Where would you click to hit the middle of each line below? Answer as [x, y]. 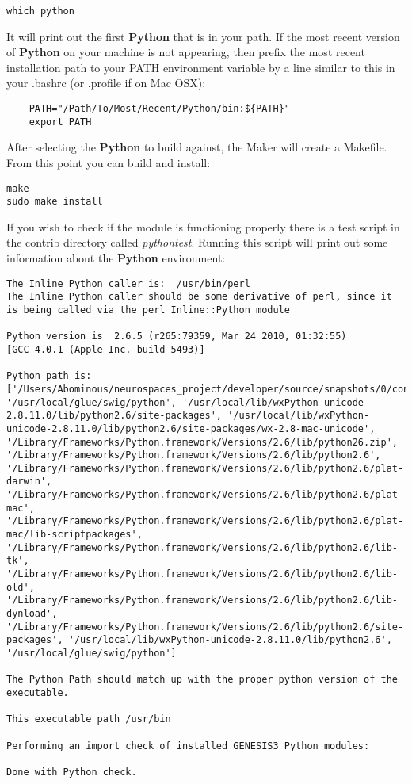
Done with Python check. [72, 772]
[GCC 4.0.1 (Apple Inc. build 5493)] [106, 349]
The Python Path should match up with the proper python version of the [202, 680]
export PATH [60, 122]
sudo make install [55, 202]
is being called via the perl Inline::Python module [148, 310]
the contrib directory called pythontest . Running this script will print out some [197, 242]
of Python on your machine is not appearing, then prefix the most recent [186, 52]
